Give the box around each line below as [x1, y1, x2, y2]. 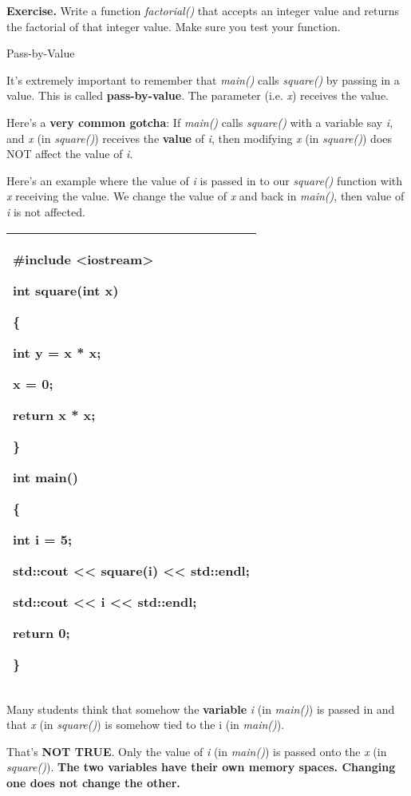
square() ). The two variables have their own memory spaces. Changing [6, 758, 396, 775]
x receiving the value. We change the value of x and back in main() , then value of [6, 188, 405, 204]
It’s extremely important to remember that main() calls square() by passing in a [6, 71, 400, 88]
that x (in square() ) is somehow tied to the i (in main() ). [6, 716, 285, 733]
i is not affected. [6, 203, 85, 220]
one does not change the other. [6, 774, 180, 790]
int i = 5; [13, 529, 73, 548]
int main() [13, 467, 79, 486]
